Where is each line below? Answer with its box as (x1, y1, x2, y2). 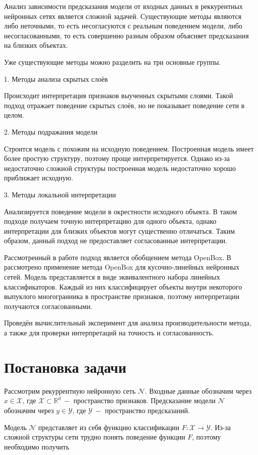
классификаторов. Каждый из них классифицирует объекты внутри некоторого (4, 281, 242, 292)
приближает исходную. (4, 172, 73, 183)
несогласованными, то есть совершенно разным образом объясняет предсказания (4, 30, 249, 40)
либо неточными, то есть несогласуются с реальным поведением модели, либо (4, 20, 243, 31)
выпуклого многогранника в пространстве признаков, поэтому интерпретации (4, 291, 240, 302)
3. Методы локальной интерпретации (4, 189, 116, 199)
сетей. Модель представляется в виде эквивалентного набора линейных (4, 272, 220, 282)
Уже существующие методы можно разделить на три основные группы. (4, 56, 221, 67)
